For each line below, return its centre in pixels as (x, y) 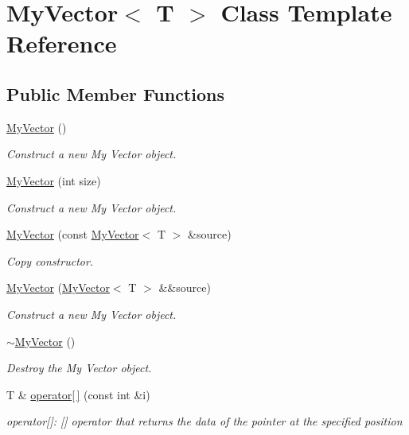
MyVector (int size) (54, 180)
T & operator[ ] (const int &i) (78, 394)
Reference (62, 43)
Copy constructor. (50, 260)
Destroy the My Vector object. (79, 368)
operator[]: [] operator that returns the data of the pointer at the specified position (204, 421)
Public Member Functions (115, 93)
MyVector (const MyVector (73, 234)
